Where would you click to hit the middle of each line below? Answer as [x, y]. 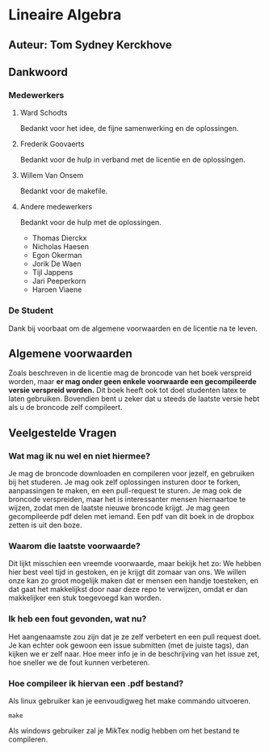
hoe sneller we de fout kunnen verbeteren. [79, 662]
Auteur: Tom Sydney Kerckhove [90, 45]
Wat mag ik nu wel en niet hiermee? [80, 456]
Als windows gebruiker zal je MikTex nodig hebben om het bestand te [124, 730]
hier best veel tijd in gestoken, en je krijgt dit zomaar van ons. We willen [127, 572]
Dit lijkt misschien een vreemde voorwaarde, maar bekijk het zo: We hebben [135, 564]
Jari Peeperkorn [59, 281]
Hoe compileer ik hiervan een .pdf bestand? [96, 683]
